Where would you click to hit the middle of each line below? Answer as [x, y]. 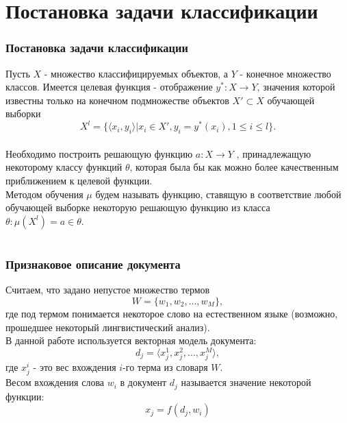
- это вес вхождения [75, 366]
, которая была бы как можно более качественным [234, 167]
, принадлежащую [274, 153]
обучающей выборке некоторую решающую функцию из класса [138, 207]
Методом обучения [44, 194]
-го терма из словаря [165, 366]
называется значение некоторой [246, 382]
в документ [143, 382]
